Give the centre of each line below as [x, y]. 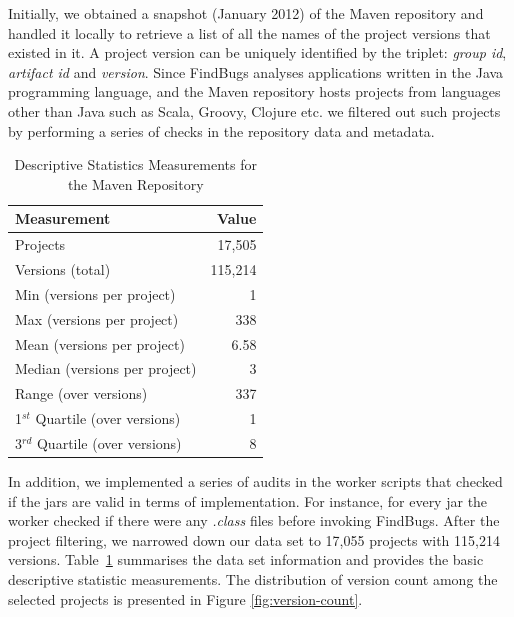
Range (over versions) [81, 393]
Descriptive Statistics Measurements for [135, 164]
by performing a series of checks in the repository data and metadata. [221, 130]
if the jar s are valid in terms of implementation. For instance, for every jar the [248, 500]
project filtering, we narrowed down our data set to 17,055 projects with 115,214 [254, 539]
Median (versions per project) [106, 368]
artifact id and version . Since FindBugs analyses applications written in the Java [256, 71]
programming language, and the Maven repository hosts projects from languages [254, 91]
